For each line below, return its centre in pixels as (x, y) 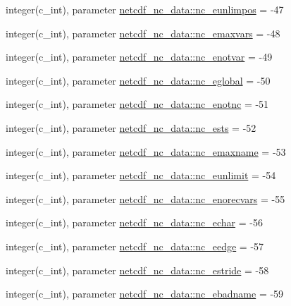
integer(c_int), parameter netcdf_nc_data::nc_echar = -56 (134, 222)
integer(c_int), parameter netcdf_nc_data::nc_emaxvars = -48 (143, 33)
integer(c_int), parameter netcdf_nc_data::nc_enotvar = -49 (139, 57)
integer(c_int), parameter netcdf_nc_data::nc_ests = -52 (131, 127)
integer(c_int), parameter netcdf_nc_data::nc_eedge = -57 (135, 246)
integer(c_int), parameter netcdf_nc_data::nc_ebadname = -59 (145, 294)
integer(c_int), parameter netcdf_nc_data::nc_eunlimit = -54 (141, 175)
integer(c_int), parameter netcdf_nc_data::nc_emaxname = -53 (146, 151)
